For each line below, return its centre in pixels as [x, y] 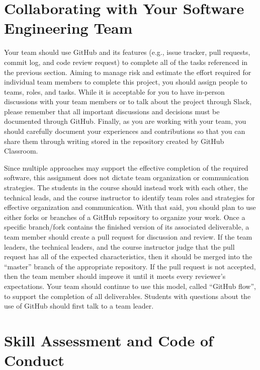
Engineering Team [68, 28]
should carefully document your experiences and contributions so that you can [125, 131]
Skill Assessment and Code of [109, 340]
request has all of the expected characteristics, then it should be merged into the [128, 256]
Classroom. [21, 151]
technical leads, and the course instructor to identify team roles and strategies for [129, 197]
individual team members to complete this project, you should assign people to [126, 82]
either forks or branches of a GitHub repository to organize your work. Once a [125, 217]
